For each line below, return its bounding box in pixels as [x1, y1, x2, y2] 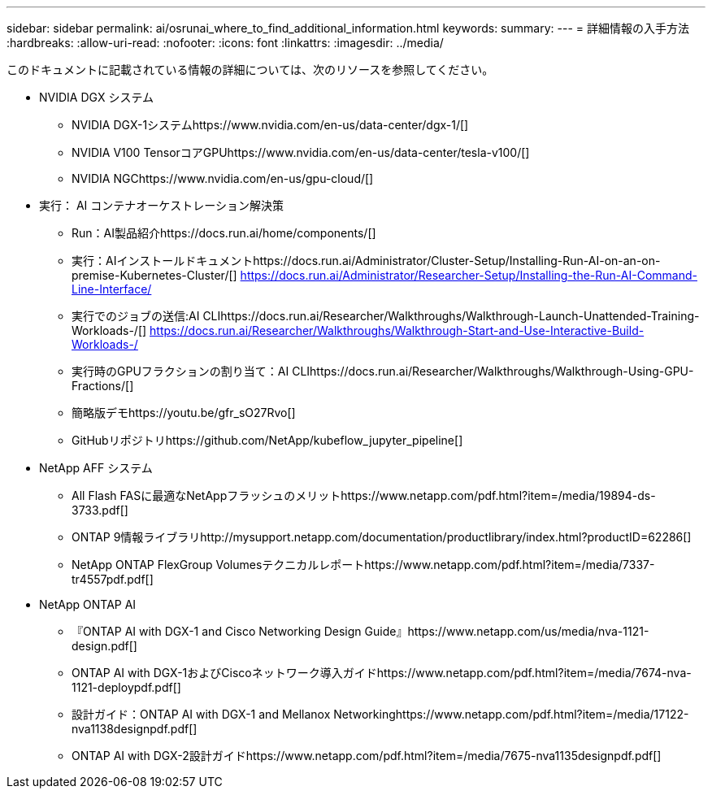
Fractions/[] [72, 379, 134, 393]
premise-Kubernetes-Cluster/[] [72, 268, 237, 282]
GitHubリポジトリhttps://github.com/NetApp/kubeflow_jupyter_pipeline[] [72, 433, 463, 447]
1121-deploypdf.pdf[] [72, 680, 181, 694]
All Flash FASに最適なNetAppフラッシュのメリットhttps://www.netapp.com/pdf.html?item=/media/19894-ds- [72, 489, 656, 502]
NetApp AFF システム [39, 461, 153, 475]
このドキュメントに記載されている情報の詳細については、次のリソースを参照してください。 [7, 63, 494, 76]
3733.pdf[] [72, 503, 128, 517]
